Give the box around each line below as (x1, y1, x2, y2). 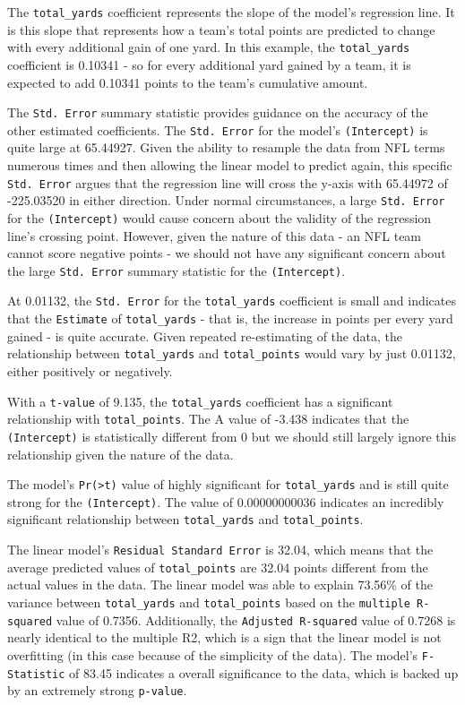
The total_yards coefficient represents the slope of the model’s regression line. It (7, 3, 455, 21)
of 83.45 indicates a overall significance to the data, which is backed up (69, 663, 459, 682)
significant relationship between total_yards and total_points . (7, 510, 364, 529)
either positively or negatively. (7, 361, 173, 380)
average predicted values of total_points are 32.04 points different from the (7, 557, 428, 576)
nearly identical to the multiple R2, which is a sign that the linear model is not (7, 628, 442, 647)
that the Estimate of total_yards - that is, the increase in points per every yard (7, 309, 453, 328)
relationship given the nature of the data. (7, 444, 234, 463)
